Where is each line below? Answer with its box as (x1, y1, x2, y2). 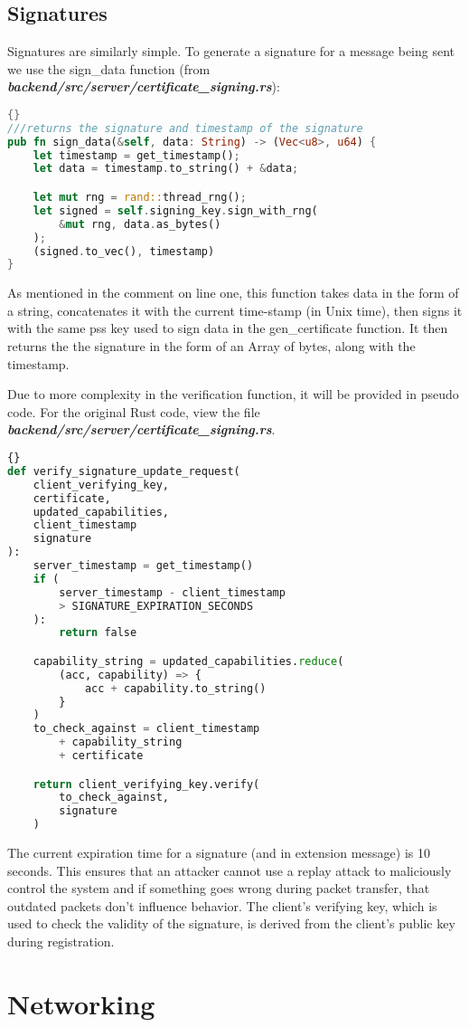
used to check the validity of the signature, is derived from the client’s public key (7, 914, 455, 933)
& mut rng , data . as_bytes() (59, 217, 221, 231)
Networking (7, 984, 155, 1022)
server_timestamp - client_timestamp (59, 585, 286, 599)
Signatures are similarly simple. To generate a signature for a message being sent (7, 42, 455, 61)
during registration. (7, 932, 115, 951)
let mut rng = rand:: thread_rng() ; (33, 191, 247, 204)
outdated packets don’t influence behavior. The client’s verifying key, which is (7, 896, 437, 915)
